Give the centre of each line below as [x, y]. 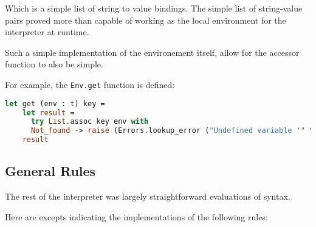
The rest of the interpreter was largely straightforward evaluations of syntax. [148, 196]
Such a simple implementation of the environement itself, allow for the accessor [152, 52]
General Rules [50, 171]
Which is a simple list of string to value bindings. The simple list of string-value [154, 8]
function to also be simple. [54, 64]
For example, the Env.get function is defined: [90, 84]
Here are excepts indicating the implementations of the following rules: [136, 216]
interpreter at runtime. [47, 32]
